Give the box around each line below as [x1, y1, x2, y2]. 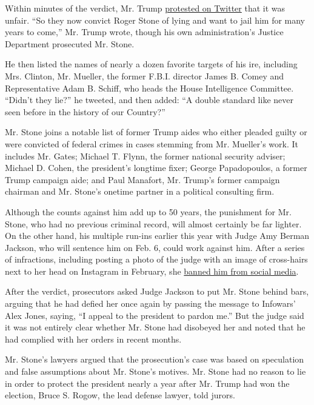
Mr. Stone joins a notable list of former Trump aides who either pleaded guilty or [5, 126, 307, 138]
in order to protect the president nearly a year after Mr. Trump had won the [5, 377, 290, 389]
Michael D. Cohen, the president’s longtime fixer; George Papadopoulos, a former [5, 161, 307, 174]
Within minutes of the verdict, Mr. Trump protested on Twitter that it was [5, 2, 286, 14]
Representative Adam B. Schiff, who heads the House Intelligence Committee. [5, 81, 294, 94]
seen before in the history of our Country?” [5, 105, 165, 118]
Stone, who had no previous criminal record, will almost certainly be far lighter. [5, 217, 302, 230]
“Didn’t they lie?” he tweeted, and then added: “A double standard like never [5, 93, 293, 106]
